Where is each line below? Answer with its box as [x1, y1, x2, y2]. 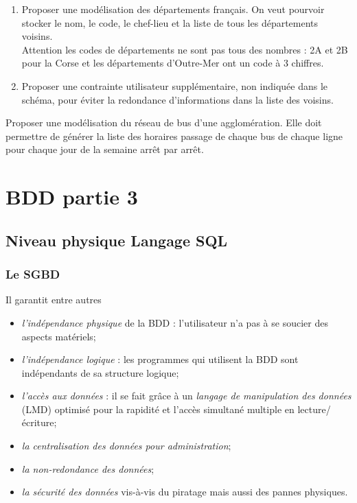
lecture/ [297, 401, 331, 416]
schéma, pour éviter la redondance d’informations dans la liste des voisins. [21, 92, 334, 106]
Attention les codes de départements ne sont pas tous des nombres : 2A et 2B [21, 42, 348, 56]
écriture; [21, 415, 57, 430]
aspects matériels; [21, 329, 96, 343]
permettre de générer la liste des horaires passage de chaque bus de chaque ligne [5, 128, 343, 143]
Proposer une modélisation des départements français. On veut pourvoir [21, 2, 325, 16]
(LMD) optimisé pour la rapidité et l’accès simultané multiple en [21, 401, 295, 416]
